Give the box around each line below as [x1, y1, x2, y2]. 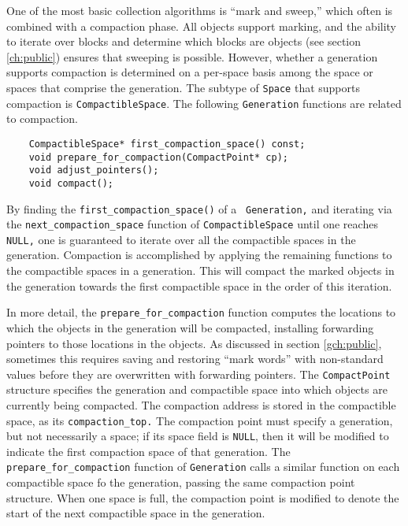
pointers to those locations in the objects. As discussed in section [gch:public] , [6, 335, 382, 351]
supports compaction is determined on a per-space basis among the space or [6, 64, 373, 80]
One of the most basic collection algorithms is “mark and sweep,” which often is [6, 2, 393, 18]
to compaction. [6, 110, 78, 127]
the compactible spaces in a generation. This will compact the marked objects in [6, 262, 395, 279]
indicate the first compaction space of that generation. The [6, 443, 291, 459]
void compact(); [28, 177, 114, 189]
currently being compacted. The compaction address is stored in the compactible [6, 396, 396, 413]
